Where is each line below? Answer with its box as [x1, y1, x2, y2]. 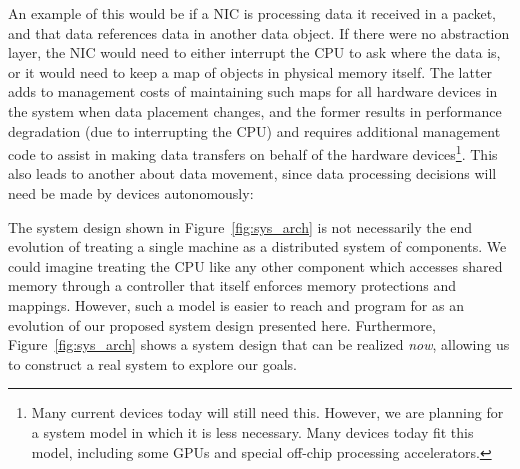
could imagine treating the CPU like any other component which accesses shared [8, 255, 503, 276]
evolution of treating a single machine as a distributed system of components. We [8, 236, 507, 257]
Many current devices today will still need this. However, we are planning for [31, 402, 504, 423]
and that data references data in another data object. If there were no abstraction [8, 22, 510, 43]
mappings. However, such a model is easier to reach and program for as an [8, 294, 464, 315]
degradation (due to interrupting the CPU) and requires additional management [8, 120, 501, 141]
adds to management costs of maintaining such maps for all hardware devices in [8, 81, 498, 102]
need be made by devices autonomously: [8, 183, 254, 203]
